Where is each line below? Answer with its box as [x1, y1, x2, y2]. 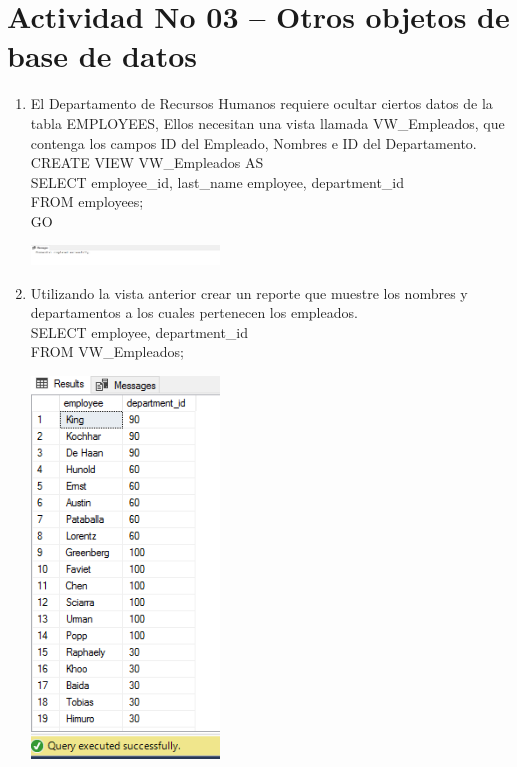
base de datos [7, 35, 197, 76]
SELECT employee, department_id [30, 321, 249, 342]
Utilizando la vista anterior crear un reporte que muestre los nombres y [30, 282, 468, 303]
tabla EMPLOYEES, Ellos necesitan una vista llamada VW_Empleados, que [30, 112, 505, 133]
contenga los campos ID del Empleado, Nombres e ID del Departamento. [30, 132, 477, 153]
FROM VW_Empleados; [30, 341, 184, 362]
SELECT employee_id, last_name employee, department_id [30, 171, 405, 192]
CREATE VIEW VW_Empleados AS [30, 152, 264, 173]
